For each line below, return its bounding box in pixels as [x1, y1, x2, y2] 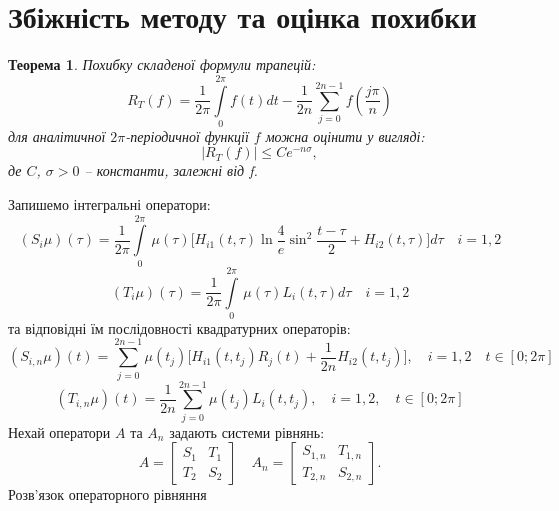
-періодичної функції [125, 125, 249, 146]
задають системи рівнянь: [169, 421, 325, 442]
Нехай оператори [8, 421, 111, 442]
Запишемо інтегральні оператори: [8, 194, 211, 215]
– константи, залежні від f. [84, 160, 258, 181]
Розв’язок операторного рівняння [8, 484, 207, 505]
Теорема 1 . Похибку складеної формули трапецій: [8, 54, 316, 75]
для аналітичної [8, 125, 106, 146]
